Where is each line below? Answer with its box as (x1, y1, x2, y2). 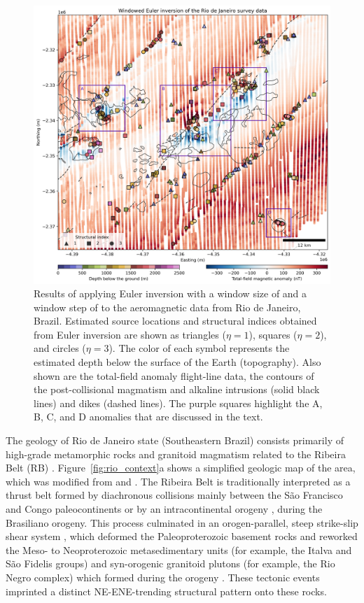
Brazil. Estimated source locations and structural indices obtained (34, 313, 317, 328)
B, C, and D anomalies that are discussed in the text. (34, 409, 263, 424)
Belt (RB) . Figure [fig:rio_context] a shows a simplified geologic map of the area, (6, 460, 356, 475)
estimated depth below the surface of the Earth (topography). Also (34, 355, 321, 369)
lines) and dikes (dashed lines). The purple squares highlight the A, (34, 395, 323, 410)
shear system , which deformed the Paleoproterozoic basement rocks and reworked (6, 529, 358, 544)
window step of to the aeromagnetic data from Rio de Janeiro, (34, 299, 301, 314)
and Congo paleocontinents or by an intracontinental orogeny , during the (6, 502, 323, 516)
